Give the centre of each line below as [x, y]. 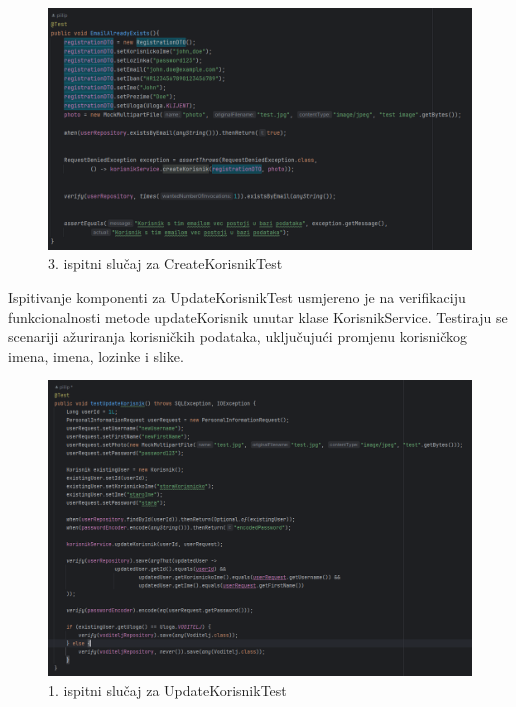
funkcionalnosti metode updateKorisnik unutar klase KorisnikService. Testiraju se [258, 316]
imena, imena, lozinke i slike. [96, 355]
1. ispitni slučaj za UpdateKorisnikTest [167, 690]
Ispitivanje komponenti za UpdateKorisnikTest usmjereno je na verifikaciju [237, 297]
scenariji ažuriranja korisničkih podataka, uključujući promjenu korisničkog [238, 336]
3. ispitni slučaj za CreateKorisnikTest [165, 263]
